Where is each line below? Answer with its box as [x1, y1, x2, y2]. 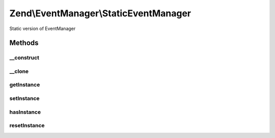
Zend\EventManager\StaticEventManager [9, 8, 191, 19]
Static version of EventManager [9, 25, 76, 32]
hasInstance [9, 108, 41, 116]
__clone [9, 68, 29, 75]
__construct [9, 54, 40, 61]
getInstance [9, 81, 40, 89]
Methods [9, 39, 39, 47]
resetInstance [9, 122, 45, 129]
